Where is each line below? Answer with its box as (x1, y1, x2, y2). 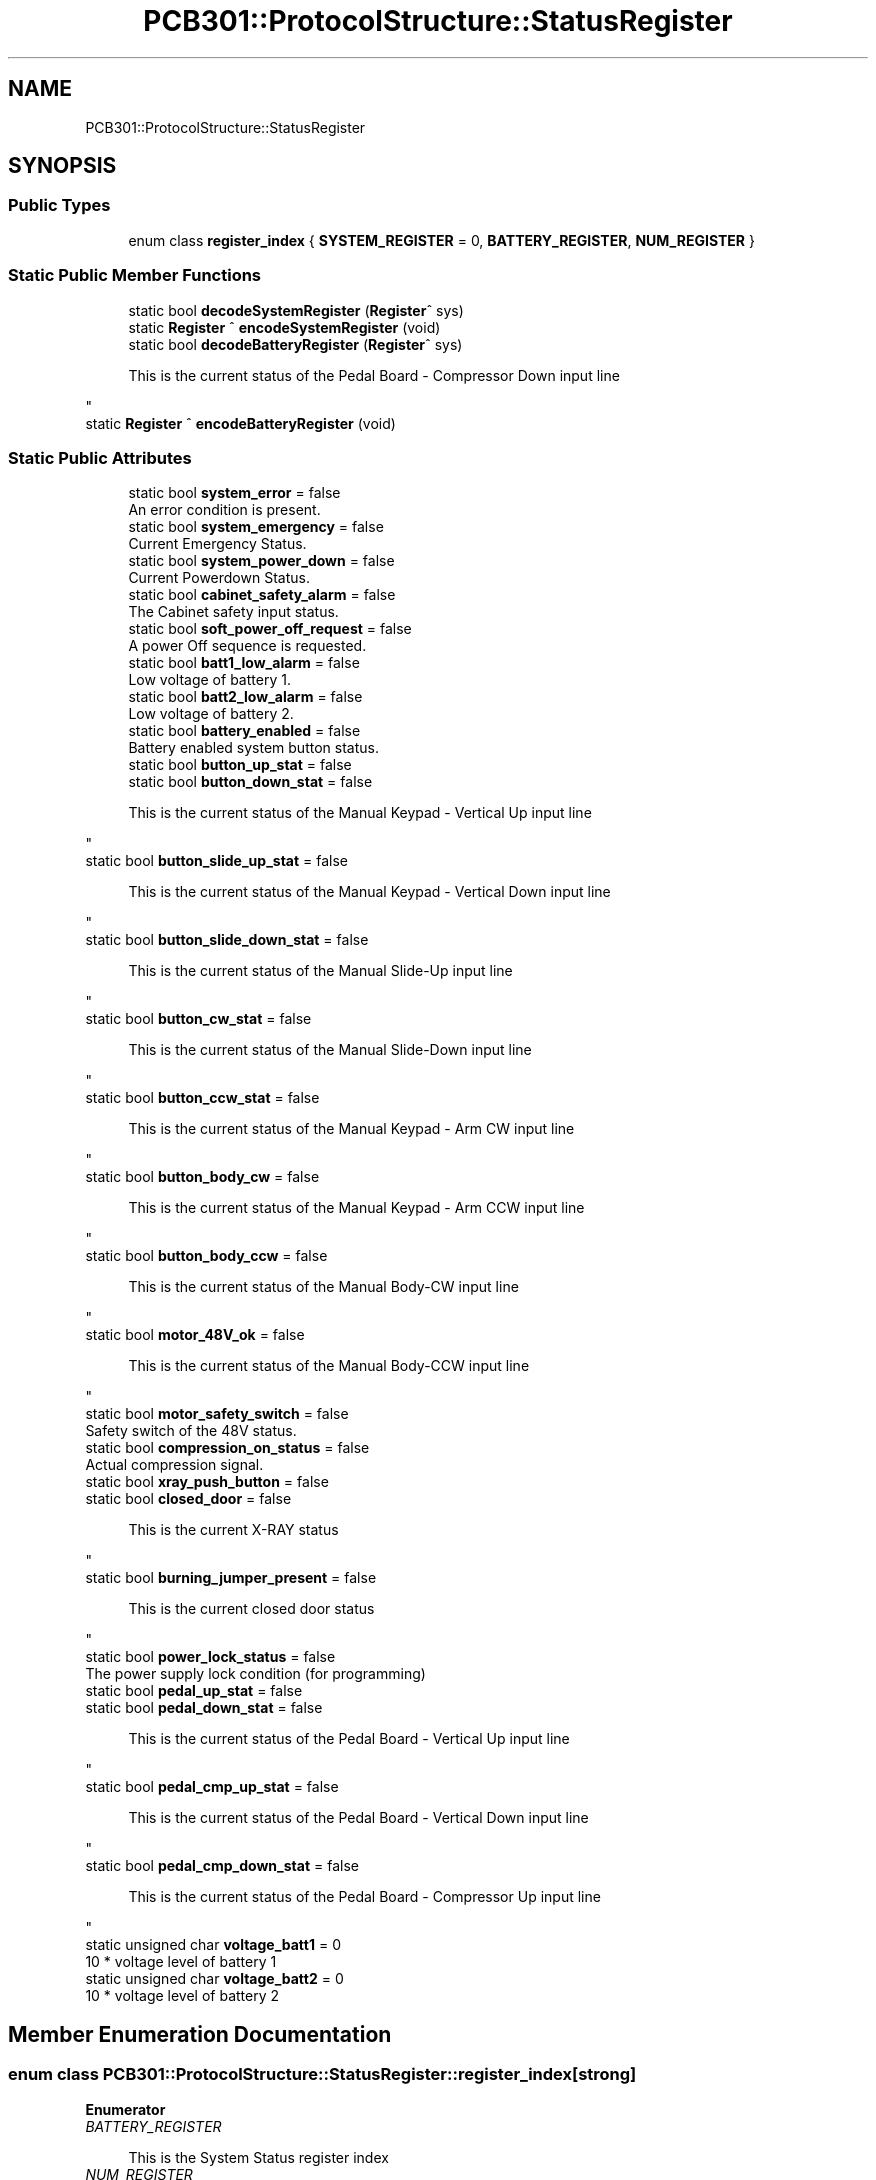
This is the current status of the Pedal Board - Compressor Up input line (128, 1888, 601, 1906)
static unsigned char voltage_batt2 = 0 (85, 1970, 344, 1988)
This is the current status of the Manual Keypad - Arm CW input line (128, 1120, 575, 1138)
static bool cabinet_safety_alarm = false (128, 586, 396, 604)
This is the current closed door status (128, 1600, 375, 1618)
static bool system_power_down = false (128, 552, 395, 570)
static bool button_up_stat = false (128, 756, 352, 774)
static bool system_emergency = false (128, 518, 384, 536)
